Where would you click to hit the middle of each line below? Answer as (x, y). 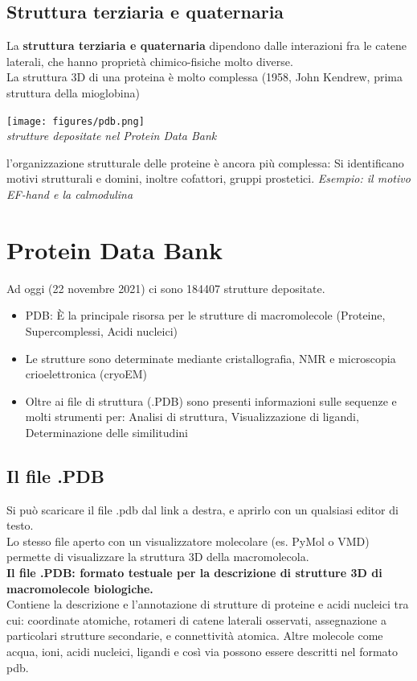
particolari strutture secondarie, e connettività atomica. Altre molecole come (195, 636)
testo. (20, 525)
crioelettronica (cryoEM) (86, 374)
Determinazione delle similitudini (106, 432)
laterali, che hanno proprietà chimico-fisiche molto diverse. (150, 61)
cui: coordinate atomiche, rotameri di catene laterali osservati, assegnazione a (196, 619)
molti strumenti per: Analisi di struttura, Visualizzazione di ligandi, (192, 417)
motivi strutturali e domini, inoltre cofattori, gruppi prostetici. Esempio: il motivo (208, 178)
